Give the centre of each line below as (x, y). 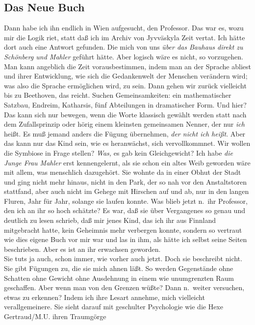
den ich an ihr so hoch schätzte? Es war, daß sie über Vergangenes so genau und (125, 210)
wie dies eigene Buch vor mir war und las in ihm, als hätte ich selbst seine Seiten (126, 239)
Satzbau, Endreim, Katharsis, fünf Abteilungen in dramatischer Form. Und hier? (125, 104)
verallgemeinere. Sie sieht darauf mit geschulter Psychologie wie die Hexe (114, 307)
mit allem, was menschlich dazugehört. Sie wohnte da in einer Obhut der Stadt (123, 172)
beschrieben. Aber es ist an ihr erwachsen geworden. (82, 249)
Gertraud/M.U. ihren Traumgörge (55, 316)
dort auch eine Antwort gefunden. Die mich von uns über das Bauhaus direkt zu (124, 47)
